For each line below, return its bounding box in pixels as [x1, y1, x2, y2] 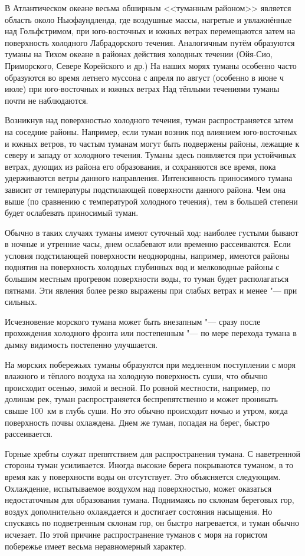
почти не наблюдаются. [5, 94, 88, 106]
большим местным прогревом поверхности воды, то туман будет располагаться [5, 272, 289, 285]
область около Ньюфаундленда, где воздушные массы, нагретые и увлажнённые [5, 13, 292, 25]
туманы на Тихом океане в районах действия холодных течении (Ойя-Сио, [5, 48, 273, 60]
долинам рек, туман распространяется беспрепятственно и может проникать [5, 393, 278, 405]
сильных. [5, 295, 37, 308]
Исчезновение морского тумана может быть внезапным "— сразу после [5, 315, 261, 327]
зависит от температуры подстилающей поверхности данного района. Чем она [5, 183, 286, 195]
